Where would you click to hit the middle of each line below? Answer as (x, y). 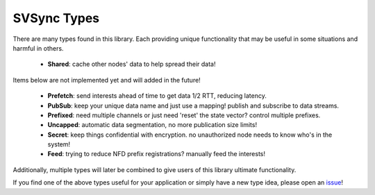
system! (59, 144)
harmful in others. (38, 48)
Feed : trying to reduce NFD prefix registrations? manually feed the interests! (156, 154)
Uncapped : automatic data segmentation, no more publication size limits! (152, 125)
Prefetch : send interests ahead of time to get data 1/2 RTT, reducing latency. (157, 96)
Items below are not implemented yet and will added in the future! (107, 80)
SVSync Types (56, 18)
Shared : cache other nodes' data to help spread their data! (132, 64)
